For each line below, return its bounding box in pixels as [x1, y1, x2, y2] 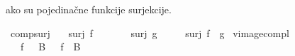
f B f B [20, 39, 81, 54]
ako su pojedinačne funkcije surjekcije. [6, 2, 172, 16]
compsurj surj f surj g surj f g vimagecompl [10, 25, 289, 40]
